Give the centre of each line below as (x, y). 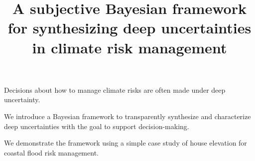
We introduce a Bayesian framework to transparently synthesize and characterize (127, 116)
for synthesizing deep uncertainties (129, 28)
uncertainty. (22, 99)
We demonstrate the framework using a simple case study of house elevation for (126, 143)
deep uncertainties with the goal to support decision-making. (97, 126)
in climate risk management (129, 47)
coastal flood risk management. (51, 152)
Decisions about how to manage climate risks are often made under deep (115, 89)
